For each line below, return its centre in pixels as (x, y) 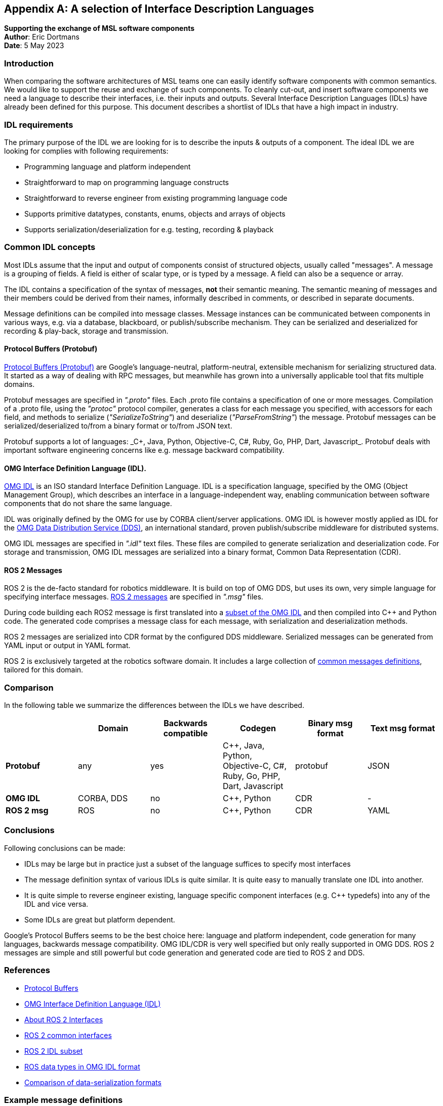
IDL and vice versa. (56, 904)
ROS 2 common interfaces (68, 1035)
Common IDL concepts (50, 247)
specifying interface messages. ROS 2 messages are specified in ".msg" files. (134, 597)
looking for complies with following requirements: (86, 151)
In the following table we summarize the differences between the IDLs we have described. (154, 705)
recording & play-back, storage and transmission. (86, 331)
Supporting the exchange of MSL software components (99, 28)
